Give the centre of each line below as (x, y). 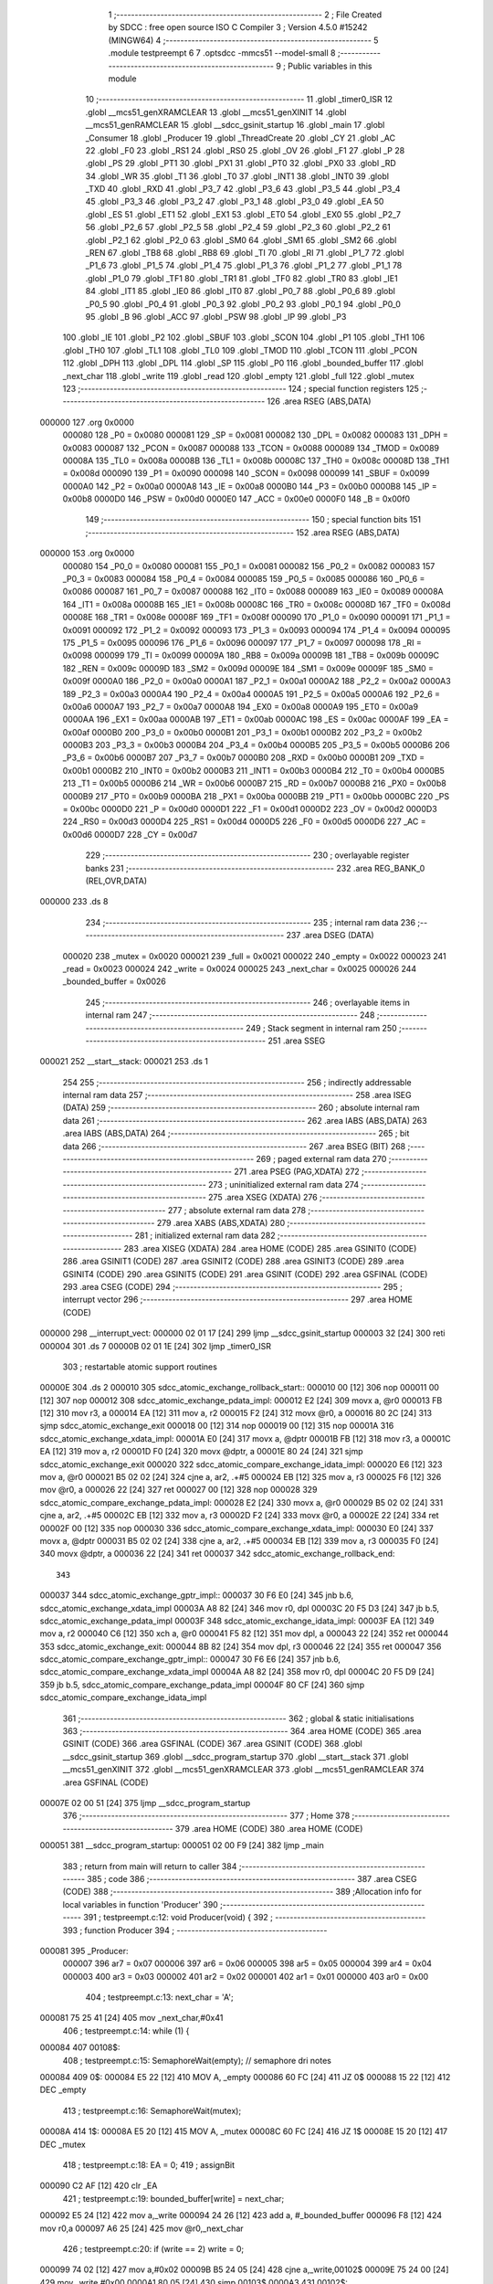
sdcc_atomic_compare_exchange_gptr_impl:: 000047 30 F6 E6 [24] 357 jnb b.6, (190, 1659)
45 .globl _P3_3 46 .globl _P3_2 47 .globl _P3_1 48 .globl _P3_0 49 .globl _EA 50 (235, 202)
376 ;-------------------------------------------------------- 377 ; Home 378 (206, 1816)
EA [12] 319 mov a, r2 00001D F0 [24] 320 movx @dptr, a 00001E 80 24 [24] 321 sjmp (201, 1452)
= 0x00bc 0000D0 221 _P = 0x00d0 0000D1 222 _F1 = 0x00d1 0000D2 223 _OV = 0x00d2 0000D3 (250, 809)
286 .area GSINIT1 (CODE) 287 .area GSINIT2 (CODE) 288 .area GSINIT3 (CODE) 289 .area (233, 1262)
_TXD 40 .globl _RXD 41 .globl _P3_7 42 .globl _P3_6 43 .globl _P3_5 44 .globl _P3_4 (243, 189)
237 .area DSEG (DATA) (330, 936)
